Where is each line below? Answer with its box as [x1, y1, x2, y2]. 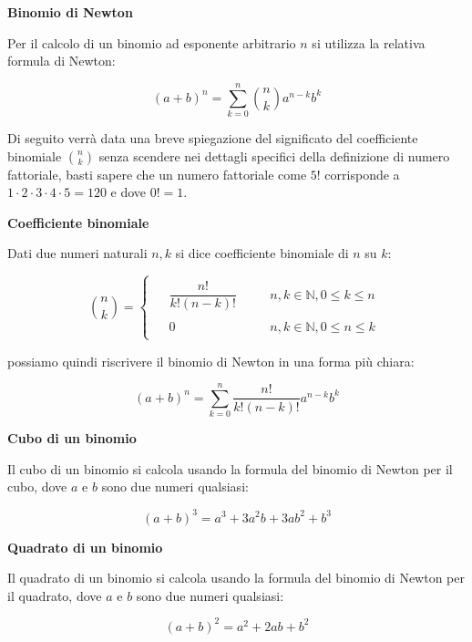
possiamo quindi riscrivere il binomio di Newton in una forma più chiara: [7, 351, 415, 370]
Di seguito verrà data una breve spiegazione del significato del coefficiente [7, 128, 418, 147]
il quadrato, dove [7, 585, 102, 605]
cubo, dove [7, 477, 67, 496]
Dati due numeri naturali [7, 243, 148, 263]
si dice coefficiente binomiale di [175, 243, 349, 263]
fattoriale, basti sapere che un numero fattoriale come [7, 164, 307, 183]
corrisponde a [324, 164, 400, 183]
